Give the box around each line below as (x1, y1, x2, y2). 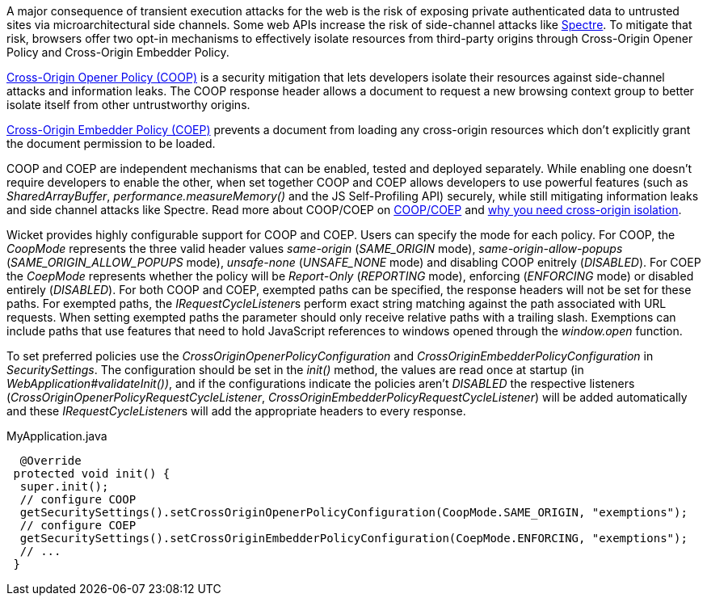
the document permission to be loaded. (6, 137, 216, 150)
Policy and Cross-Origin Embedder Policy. (6, 45, 229, 59)
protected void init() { (13, 467, 170, 480)
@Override (19, 454, 82, 467)
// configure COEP (19, 519, 137, 532)
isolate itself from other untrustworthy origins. (6, 98, 250, 112)
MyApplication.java (6, 429, 107, 443)
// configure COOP (19, 493, 137, 506)
